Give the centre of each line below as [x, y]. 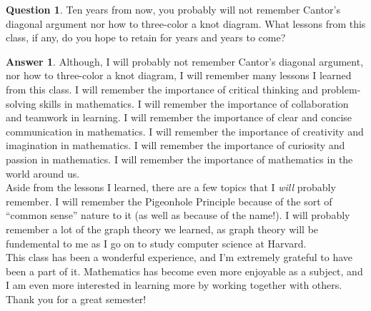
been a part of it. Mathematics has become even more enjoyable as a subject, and [184, 271]
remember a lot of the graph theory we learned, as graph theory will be [162, 229]
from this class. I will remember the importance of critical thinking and [162, 89]
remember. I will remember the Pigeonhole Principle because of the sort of [169, 201]
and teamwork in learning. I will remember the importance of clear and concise [179, 117]
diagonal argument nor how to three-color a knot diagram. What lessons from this [186, 23]
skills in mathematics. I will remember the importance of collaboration [194, 103]
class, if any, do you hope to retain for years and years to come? [146, 37]
